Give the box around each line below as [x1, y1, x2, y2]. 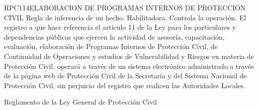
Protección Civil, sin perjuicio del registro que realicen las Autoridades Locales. [4, 80, 246, 90]
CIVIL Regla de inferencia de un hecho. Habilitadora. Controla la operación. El [4, 12, 246, 22]
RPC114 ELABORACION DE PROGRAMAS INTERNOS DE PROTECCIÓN [4, 2, 246, 12]
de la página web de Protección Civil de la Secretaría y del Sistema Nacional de [4, 70, 247, 81]
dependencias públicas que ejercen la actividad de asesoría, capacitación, [4, 31, 225, 42]
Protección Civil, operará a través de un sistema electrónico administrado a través [4, 60, 254, 71]
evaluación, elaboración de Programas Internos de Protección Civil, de [4, 41, 218, 52]
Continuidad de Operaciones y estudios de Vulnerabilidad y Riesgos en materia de [4, 51, 254, 61]
